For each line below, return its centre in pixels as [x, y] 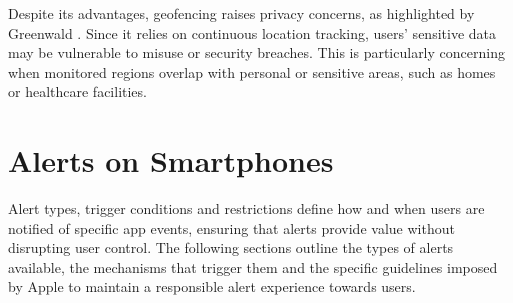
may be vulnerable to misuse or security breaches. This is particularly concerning [256, 52]
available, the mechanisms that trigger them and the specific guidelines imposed [253, 266]
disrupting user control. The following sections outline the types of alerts [231, 247]
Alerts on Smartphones [171, 160]
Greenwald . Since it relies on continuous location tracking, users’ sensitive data [252, 32]
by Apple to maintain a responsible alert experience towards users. [212, 286]
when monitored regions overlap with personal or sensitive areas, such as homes [252, 71]
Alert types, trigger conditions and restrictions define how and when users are [246, 208]
